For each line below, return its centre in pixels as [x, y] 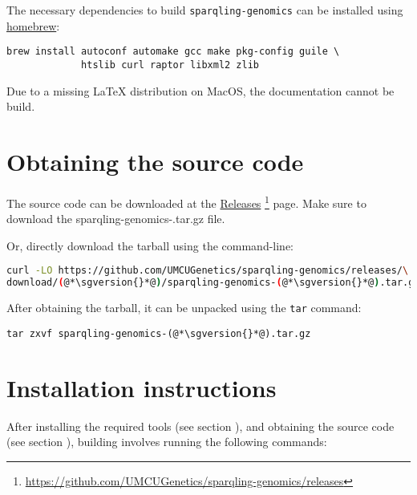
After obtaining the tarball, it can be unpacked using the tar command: [184, 308]
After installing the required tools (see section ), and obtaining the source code [200, 426]
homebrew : [33, 25]
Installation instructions [142, 387]
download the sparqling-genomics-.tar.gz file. [116, 219]
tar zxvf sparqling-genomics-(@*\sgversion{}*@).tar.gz [159, 333]
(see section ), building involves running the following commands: [167, 442]
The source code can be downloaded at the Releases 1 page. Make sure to [186, 201]
